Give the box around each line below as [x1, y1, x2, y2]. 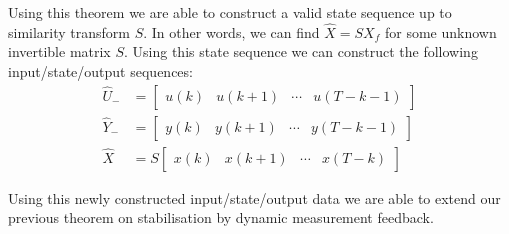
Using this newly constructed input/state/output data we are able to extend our [8, 187, 501, 208]
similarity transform [8, 21, 131, 42]
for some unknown [384, 21, 497, 42]
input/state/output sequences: [8, 61, 193, 81]
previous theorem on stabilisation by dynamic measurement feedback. [8, 207, 434, 228]
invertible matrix [8, 41, 111, 62]
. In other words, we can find [143, 21, 320, 42]
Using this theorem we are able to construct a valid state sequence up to [8, 2, 452, 22]
